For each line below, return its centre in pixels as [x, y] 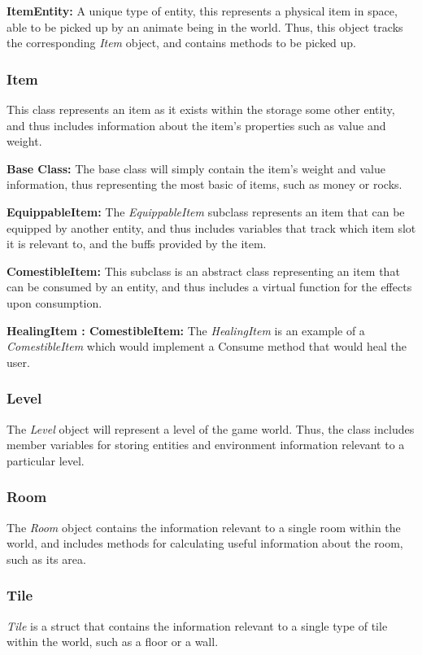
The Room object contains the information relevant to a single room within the [204, 527]
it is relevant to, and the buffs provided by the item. [137, 244]
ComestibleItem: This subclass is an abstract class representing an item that [203, 271]
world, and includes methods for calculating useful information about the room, [205, 543]
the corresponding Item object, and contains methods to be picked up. [182, 43]
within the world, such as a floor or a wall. [113, 642]
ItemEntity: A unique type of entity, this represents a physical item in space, [202, 11]
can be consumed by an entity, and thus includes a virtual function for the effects [209, 287]
